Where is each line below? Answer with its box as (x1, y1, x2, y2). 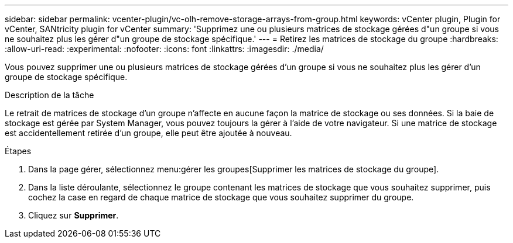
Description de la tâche (5, 90, 94, 100)
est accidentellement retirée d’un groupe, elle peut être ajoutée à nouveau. (5, 128, 292, 138)
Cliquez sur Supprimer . (28, 210, 119, 220)
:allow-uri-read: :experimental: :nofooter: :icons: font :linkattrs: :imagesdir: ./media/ (5, 44, 324, 54)
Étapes (5, 146, 32, 156)
